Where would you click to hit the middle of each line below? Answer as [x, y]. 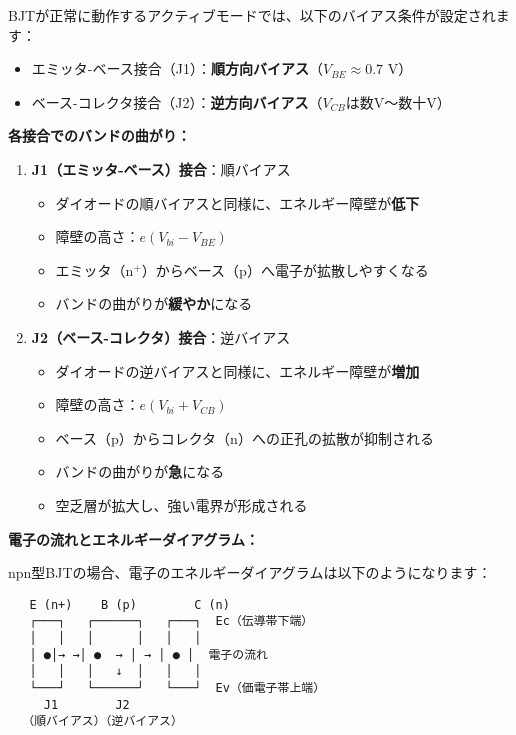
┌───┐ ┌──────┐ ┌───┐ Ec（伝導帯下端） [171, 621]
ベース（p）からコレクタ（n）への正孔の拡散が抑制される [244, 437]
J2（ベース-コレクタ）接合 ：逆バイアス [161, 336]
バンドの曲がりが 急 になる [140, 471]
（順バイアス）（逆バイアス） [102, 721]
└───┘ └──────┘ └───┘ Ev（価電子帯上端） [177, 687]
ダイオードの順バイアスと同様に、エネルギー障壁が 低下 [237, 202]
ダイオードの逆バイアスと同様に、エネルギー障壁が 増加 [237, 370]
